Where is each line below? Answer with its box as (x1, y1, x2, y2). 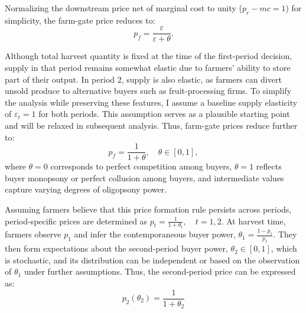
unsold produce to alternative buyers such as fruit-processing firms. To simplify (5, 84, 292, 97)
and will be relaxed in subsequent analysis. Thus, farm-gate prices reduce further (5, 119, 298, 132)
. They (273, 228, 297, 240)
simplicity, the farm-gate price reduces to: (5, 14, 155, 26)
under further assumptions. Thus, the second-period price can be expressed (24, 265, 296, 278)
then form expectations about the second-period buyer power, (5, 242, 228, 255)
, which (271, 242, 297, 255)
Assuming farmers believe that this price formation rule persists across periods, (5, 203, 292, 216)
